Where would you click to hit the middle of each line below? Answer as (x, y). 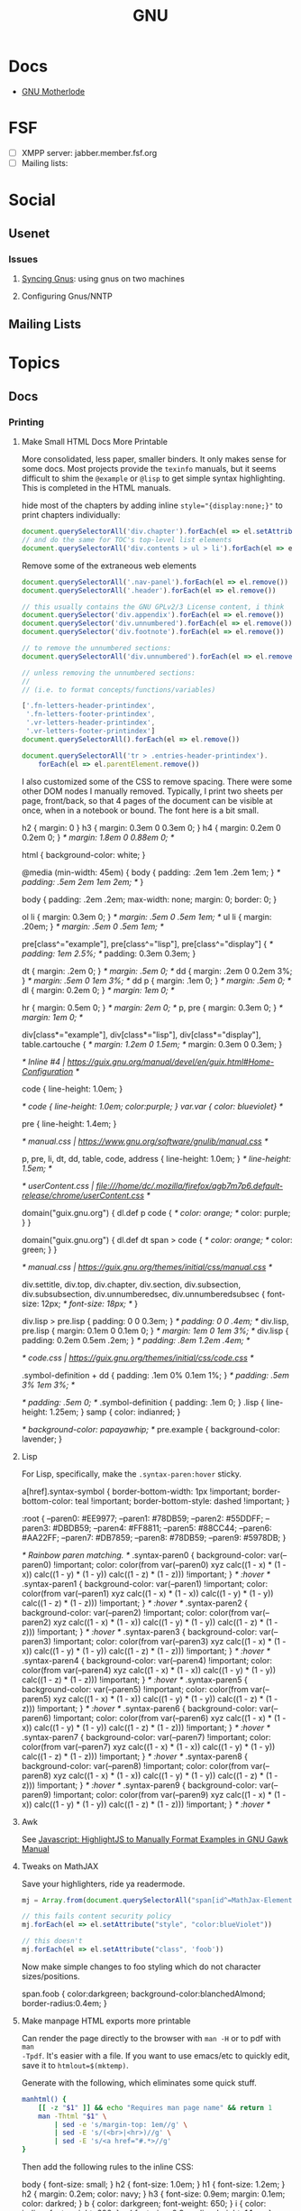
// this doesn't (52, 1941)
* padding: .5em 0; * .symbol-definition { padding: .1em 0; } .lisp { (143, 1402)
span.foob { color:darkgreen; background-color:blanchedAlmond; (144, 1994)
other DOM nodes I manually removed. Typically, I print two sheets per (152, 791)
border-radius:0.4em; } (64, 2003)
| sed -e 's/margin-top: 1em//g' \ (121, 2124)
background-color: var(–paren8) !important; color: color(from (135, 1765)
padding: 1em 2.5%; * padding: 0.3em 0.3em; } (109, 953)
